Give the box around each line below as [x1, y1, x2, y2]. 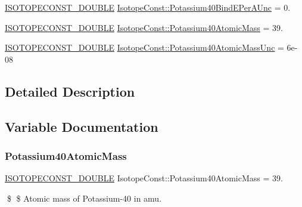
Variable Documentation [5, 117, 158, 135]
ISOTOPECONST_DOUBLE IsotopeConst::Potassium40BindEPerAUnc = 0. [5, 1, 291, 13]
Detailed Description [5, 82, 135, 100]
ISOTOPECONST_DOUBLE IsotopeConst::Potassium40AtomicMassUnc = [5, 41, 284, 54]
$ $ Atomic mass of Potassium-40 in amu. [7, 191, 162, 204]
